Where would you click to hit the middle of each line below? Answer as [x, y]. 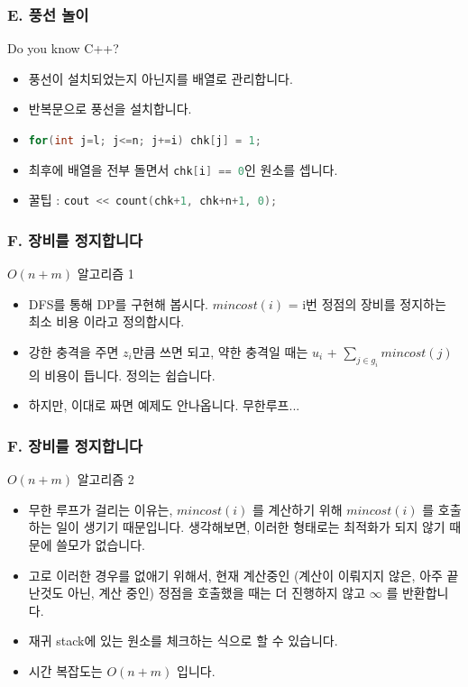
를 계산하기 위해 [298, 509]
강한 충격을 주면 [73, 351]
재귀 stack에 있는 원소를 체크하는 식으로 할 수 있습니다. [183, 641]
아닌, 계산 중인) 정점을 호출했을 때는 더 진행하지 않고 [217, 593]
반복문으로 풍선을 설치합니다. [110, 109]
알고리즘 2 [106, 479]
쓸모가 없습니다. [101, 544]
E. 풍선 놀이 [48, 14]
